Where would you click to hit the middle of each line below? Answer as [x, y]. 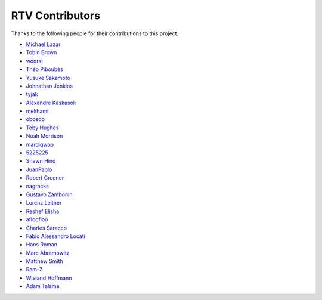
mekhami [37, 111]
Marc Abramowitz [48, 253]
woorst [35, 61]
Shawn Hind [41, 161]
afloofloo [37, 219]
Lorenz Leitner [44, 203]
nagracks [37, 186]
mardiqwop [40, 144]
